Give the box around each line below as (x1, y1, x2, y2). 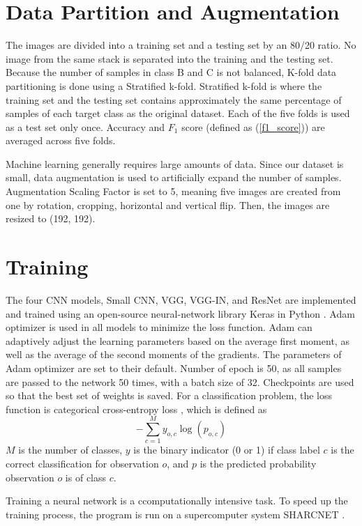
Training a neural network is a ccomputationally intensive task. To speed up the (6, 493, 348, 508)
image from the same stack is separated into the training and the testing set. (6, 51, 333, 65)
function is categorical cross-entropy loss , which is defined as (6, 401, 267, 416)
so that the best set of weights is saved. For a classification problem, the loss (6, 388, 333, 403)
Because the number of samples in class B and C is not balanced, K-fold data (6, 65, 337, 79)
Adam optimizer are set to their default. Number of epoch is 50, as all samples (6, 360, 342, 375)
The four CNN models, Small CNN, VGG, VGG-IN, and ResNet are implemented (6, 292, 356, 307)
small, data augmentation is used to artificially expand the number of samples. (6, 170, 342, 185)
